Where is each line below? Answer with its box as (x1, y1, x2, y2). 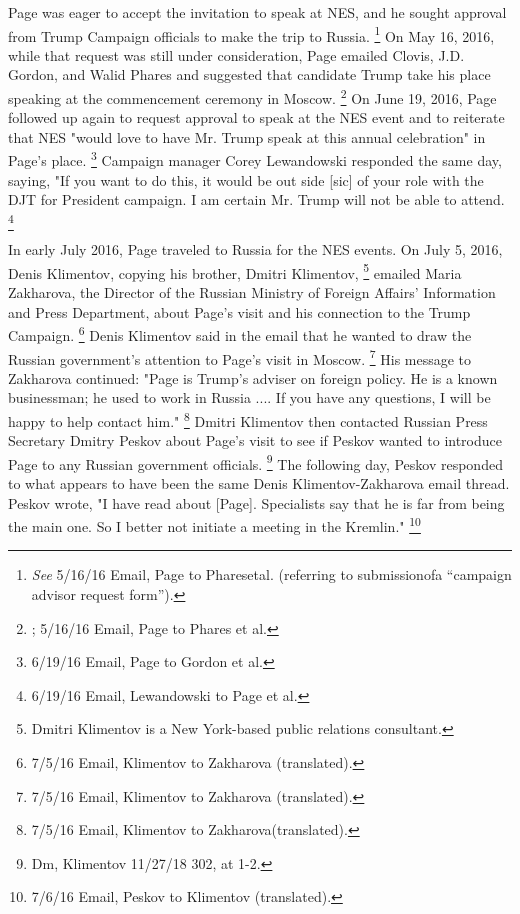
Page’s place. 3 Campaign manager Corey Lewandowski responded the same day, (8, 147, 502, 171)
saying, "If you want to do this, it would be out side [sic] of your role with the (8, 169, 484, 190)
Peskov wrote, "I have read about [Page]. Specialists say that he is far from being (8, 492, 505, 513)
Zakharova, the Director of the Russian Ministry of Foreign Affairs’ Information (8, 282, 496, 303)
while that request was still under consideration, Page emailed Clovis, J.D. (8, 44, 465, 65)
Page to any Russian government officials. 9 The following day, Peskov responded (8, 450, 503, 474)
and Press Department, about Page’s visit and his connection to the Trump (8, 301, 471, 322)
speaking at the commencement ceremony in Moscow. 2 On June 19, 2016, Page (8, 85, 497, 108)
